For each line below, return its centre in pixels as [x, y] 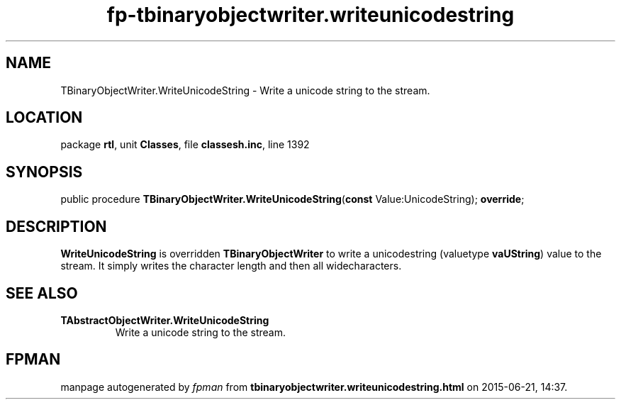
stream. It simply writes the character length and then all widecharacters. [231, 266]
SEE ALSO [42, 293]
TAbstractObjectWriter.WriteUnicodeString [165, 320]
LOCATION [44, 118]
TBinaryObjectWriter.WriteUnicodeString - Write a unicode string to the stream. [245, 90]
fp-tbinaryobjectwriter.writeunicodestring [310, 15]
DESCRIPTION [56, 226]
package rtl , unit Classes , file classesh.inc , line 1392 [185, 145]
